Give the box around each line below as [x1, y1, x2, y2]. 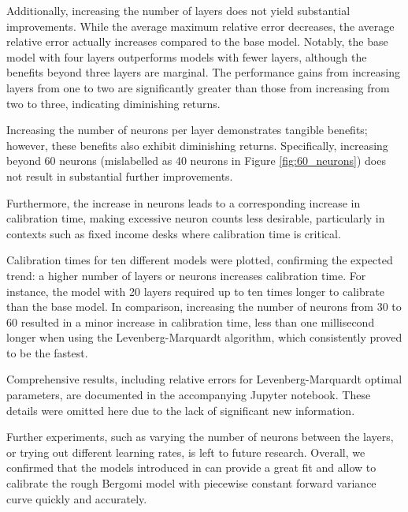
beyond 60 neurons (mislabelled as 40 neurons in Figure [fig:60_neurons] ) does [6, 152, 386, 169]
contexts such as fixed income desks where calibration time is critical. [6, 225, 341, 241]
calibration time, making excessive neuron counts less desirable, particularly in [6, 210, 385, 226]
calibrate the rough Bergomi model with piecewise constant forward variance [6, 475, 376, 491]
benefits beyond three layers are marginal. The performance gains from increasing [6, 64, 400, 80]
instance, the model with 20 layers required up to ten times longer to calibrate [6, 282, 384, 299]
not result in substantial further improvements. [6, 167, 233, 184]
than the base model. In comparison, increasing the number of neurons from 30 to [6, 298, 402, 315]
